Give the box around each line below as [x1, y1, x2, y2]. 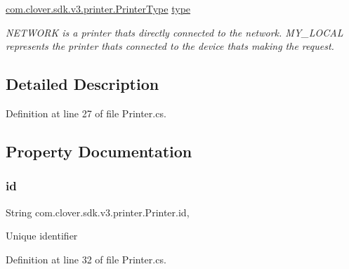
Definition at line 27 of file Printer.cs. [6, 105, 166, 120]
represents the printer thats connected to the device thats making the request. [6, 39, 334, 53]
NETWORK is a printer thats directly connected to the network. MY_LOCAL [6, 25, 343, 39]
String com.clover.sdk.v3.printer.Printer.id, [6, 204, 190, 219]
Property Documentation [6, 140, 192, 162]
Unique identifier [6, 228, 78, 243]
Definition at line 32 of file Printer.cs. [6, 251, 166, 266]
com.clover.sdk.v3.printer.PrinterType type [6, 1, 191, 15]
